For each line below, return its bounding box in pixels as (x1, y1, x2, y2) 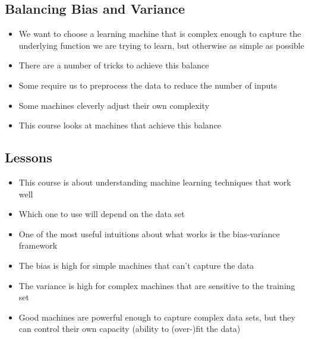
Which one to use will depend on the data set (18, 208, 185, 220)
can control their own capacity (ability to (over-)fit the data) (18, 322, 241, 335)
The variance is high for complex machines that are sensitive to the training (18, 279, 295, 291)
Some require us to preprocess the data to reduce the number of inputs (18, 79, 278, 91)
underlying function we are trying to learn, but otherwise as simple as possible (18, 39, 304, 51)
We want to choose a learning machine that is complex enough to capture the (18, 27, 301, 40)
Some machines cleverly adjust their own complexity (18, 99, 210, 111)
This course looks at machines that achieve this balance (18, 119, 222, 131)
